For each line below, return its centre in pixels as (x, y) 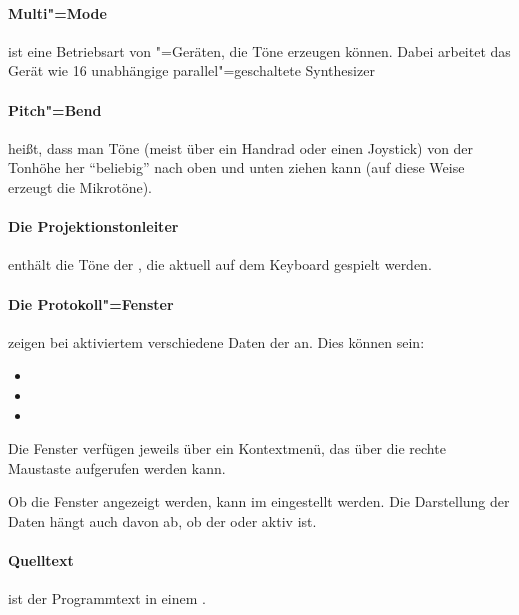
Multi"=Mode (57, 12)
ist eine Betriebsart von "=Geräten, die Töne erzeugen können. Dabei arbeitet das (259, 50)
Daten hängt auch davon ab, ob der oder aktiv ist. (162, 520)
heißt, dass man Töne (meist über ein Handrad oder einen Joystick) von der (241, 147)
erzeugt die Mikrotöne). (80, 186)
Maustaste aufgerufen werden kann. (117, 467)
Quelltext (41, 560)
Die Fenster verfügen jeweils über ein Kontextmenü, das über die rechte (227, 448)
